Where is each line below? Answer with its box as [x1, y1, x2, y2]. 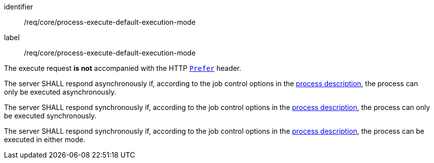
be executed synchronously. [4, 111, 97, 120]
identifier [4, 2, 33, 11]
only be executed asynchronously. [4, 88, 116, 96]
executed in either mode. [4, 135, 86, 144]
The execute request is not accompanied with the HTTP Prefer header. [4, 64, 241, 72]
